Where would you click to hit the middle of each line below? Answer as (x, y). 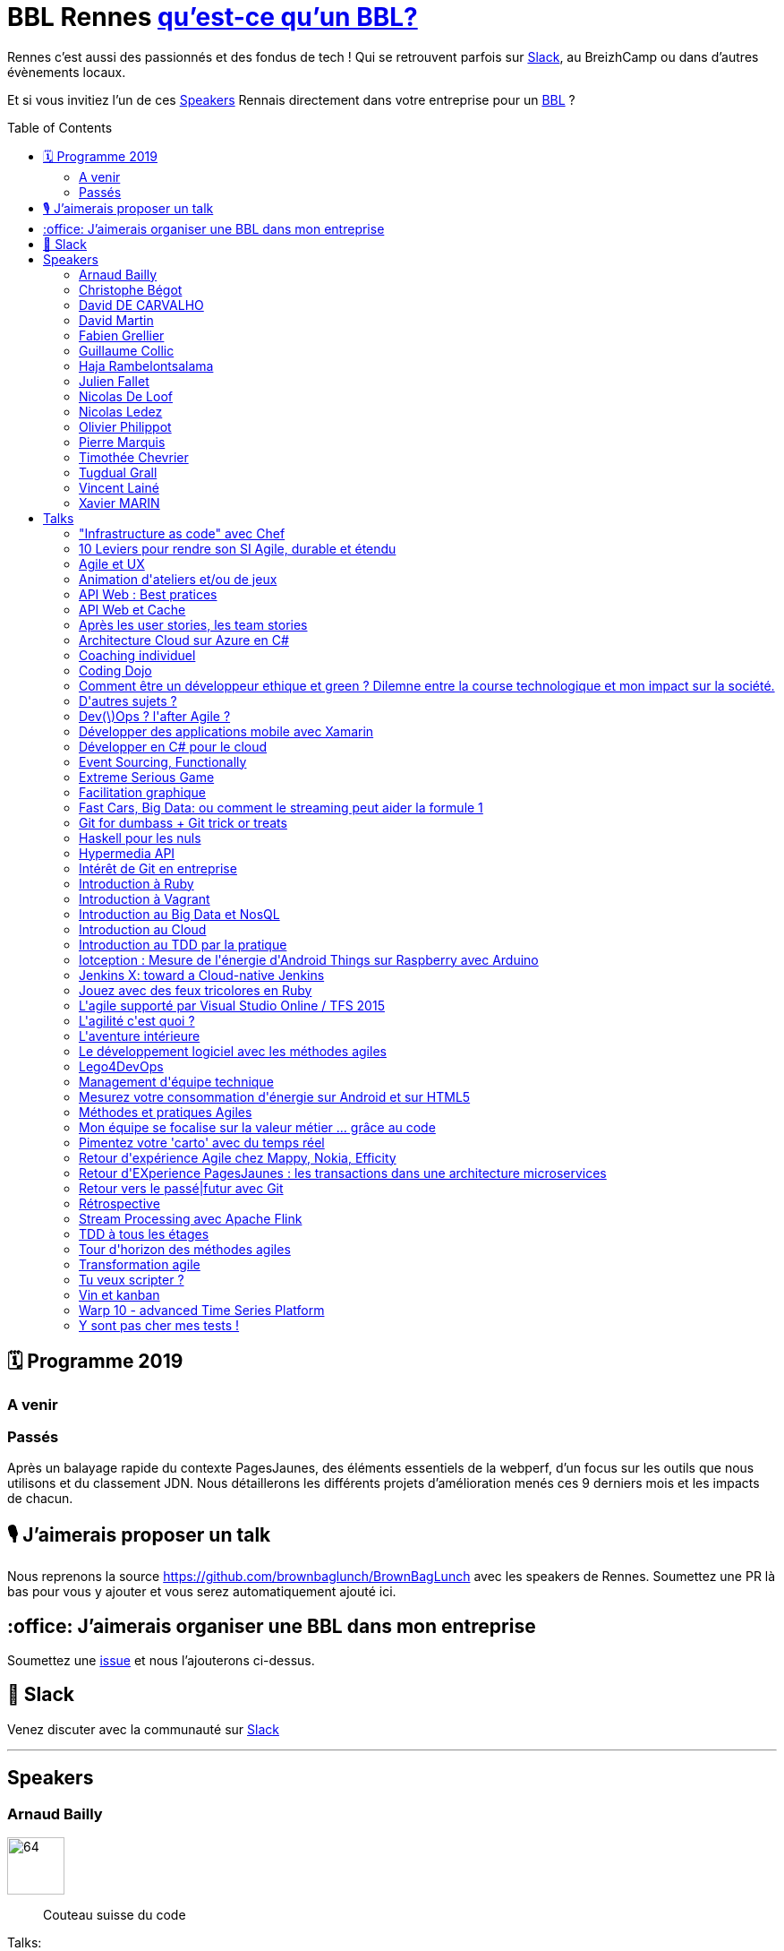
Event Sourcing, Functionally (163, 761)
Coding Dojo (115, 670)
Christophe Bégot (131, 289)
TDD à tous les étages (144, 1233)
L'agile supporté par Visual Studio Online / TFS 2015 (232, 1005)
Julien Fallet (114, 381)
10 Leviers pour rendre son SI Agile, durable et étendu (238, 548)
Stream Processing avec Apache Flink (191, 1218)
